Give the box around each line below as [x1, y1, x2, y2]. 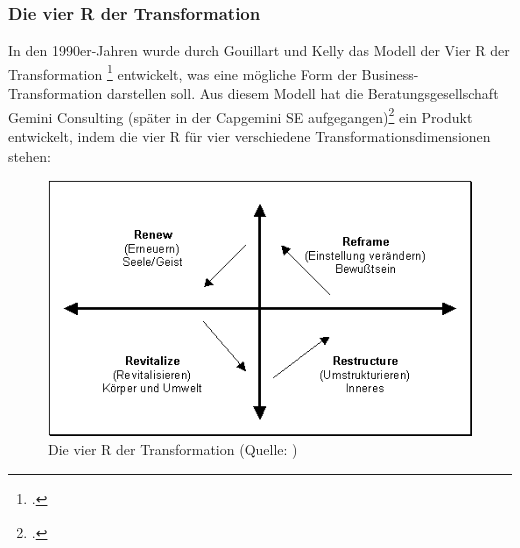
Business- [361, 63, 419, 84]
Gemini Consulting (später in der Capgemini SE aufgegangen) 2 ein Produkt [8, 103, 473, 127]
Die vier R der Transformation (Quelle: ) [48, 439, 298, 460]
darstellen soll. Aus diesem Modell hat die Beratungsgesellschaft [106, 83, 499, 104]
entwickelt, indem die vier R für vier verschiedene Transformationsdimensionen [8, 125, 491, 146]
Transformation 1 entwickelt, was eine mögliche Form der [8, 60, 357, 84]
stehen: [8, 145, 51, 166]
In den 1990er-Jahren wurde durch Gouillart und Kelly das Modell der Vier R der [8, 40, 510, 61]
